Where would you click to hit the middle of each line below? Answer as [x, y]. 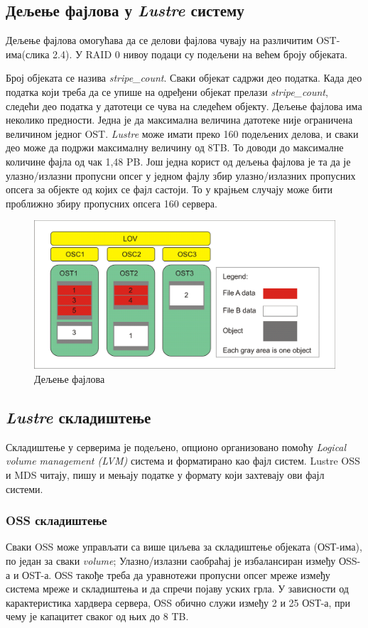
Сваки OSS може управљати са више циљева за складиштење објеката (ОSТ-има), [184, 547]
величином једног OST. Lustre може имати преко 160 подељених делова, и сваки [182, 133]
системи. [25, 488]
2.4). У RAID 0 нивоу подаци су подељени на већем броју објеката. [200, 54]
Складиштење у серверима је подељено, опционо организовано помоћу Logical [176, 446]
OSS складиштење [56, 520]
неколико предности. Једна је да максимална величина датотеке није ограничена [179, 120]
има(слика [28, 54]
